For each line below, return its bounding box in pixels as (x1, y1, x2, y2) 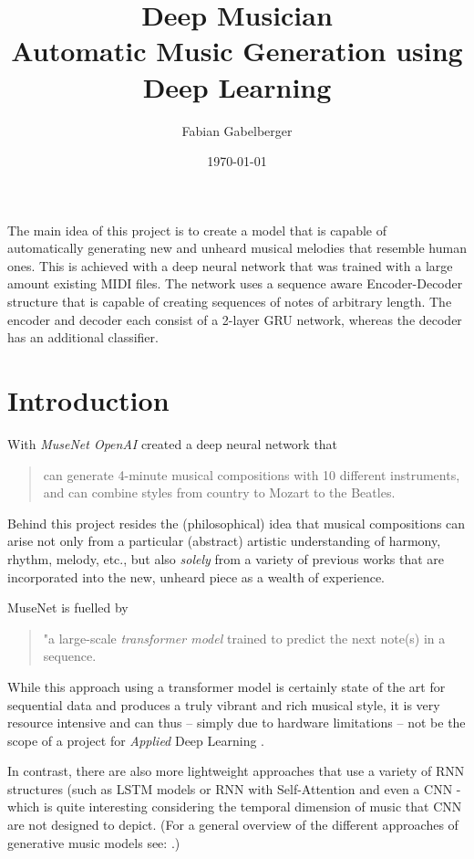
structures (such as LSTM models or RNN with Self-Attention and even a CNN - (7, 779, 461, 798)
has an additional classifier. (7, 328, 159, 347)
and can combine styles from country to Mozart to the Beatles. (43, 483, 396, 502)
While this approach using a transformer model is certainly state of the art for (7, 676, 446, 696)
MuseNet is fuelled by (7, 598, 129, 617)
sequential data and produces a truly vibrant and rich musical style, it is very (7, 695, 440, 714)
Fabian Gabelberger (181, 120, 293, 140)
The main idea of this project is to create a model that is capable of (7, 220, 386, 239)
